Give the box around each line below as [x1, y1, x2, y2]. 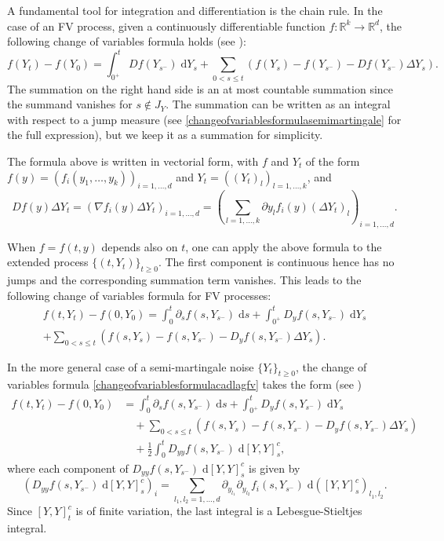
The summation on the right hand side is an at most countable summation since [7, 80, 394, 97]
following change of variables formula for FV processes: [7, 287, 271, 303]
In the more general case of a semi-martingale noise [7, 358, 254, 375]
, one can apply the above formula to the [185, 238, 382, 254]
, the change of [296, 358, 367, 375]
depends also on [101, 238, 178, 254]
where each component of [7, 459, 129, 476]
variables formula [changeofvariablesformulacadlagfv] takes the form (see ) [7, 376, 362, 393]
